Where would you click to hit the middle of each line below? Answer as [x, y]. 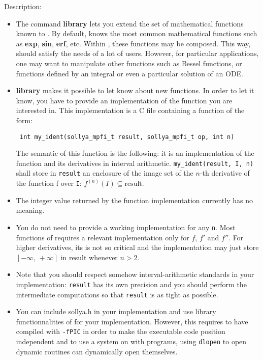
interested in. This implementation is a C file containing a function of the [130, 110]
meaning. [30, 210]
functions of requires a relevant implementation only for [103, 237]
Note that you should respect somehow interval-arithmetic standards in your [135, 274]
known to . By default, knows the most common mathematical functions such [137, 33]
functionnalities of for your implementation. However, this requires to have [132, 321]
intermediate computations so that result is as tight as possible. [117, 294]
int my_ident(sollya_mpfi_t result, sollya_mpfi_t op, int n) [127, 137]
